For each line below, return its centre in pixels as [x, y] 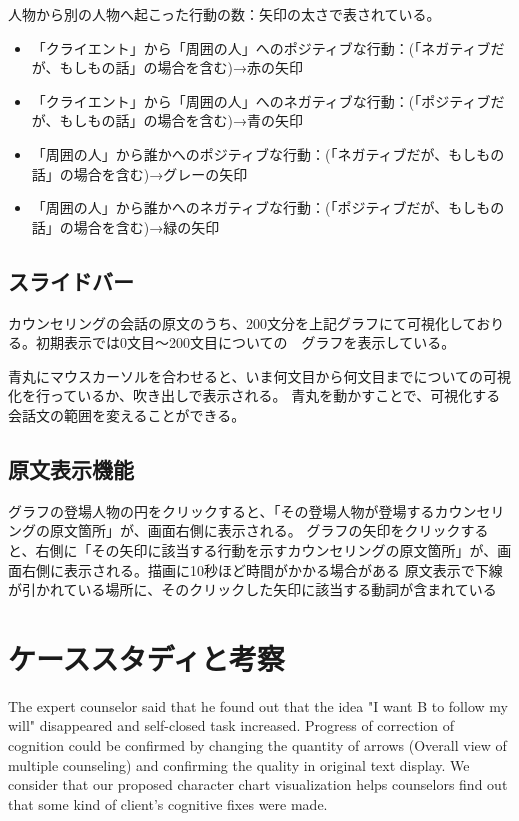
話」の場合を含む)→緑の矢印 [125, 226]
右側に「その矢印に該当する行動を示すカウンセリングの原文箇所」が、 [266, 549]
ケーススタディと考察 [146, 657]
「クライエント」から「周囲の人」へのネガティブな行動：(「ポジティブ [261, 100]
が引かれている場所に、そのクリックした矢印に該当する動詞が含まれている [252, 589]
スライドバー [71, 280]
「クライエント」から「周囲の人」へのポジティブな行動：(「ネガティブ [261, 47]
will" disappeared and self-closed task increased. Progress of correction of [231, 725]
